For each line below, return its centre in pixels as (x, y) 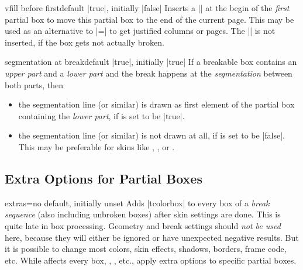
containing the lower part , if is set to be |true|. (101, 115)
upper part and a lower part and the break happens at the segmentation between (149, 73)
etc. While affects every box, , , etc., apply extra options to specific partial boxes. (151, 260)
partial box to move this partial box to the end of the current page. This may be (149, 19)
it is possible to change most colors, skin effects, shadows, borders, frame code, (146, 249)
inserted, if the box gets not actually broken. (85, 42)
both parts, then (34, 84)
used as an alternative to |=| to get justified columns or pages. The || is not (140, 31)
